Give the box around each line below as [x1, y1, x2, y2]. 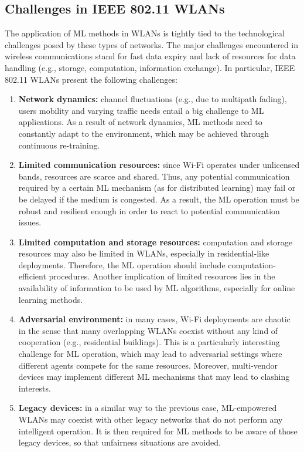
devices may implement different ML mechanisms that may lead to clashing [18, 370, 290, 383]
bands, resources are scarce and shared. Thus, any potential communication [18, 170, 290, 182]
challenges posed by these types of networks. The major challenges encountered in [5, 38, 299, 50]
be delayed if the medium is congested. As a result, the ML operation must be [18, 193, 299, 205]
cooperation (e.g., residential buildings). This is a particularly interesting [18, 336, 280, 348]
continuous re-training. [18, 139, 100, 151]
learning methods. [18, 293, 83, 305]
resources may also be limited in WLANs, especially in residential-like [18, 247, 269, 259]
